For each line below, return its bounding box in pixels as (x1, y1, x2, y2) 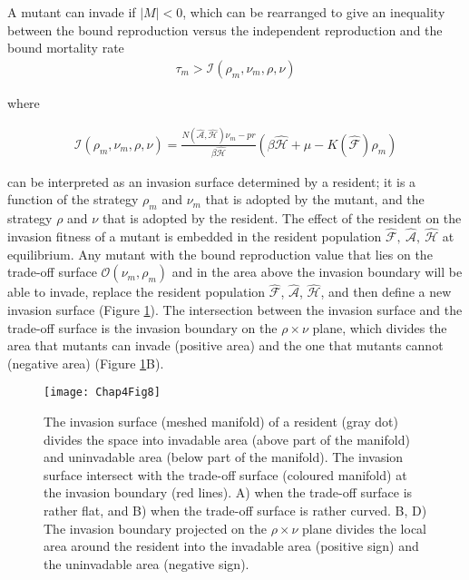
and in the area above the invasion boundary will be (171, 262, 463, 281)
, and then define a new (320, 282, 452, 301)
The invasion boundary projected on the (44, 518, 267, 537)
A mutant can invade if (7, 3, 136, 21)
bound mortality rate (7, 38, 124, 57)
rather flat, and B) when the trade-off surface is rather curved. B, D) (44, 500, 427, 519)
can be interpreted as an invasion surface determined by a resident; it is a (7, 172, 416, 191)
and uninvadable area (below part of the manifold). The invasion (44, 447, 404, 467)
